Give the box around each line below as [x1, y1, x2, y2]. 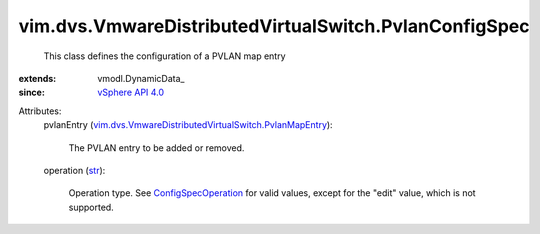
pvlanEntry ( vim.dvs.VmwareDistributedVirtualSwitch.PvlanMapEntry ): [43, 119, 334, 131]
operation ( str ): [43, 164, 106, 176]
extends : [18, 72, 57, 84]
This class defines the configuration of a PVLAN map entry [43, 50, 286, 62]
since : [18, 86, 45, 99]
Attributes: [18, 105, 62, 117]
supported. [68, 201, 114, 213]
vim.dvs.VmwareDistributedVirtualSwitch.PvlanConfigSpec [18, 15, 530, 37]
